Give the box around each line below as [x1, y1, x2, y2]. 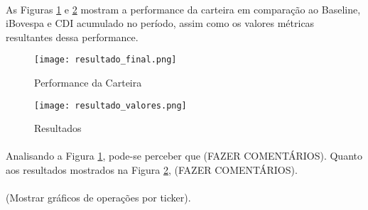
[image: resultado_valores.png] [34, 100, 187, 111]
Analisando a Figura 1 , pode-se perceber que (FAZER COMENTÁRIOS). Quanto [6, 148, 362, 163]
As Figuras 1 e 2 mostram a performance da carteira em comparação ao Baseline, [6, 1, 361, 16]
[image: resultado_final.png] [34, 55, 177, 65]
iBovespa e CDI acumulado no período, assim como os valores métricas [6, 16, 315, 31]
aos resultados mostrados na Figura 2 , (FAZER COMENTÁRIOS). [6, 162, 298, 177]
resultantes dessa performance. [6, 29, 139, 44]
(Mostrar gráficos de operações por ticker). [6, 190, 191, 205]
